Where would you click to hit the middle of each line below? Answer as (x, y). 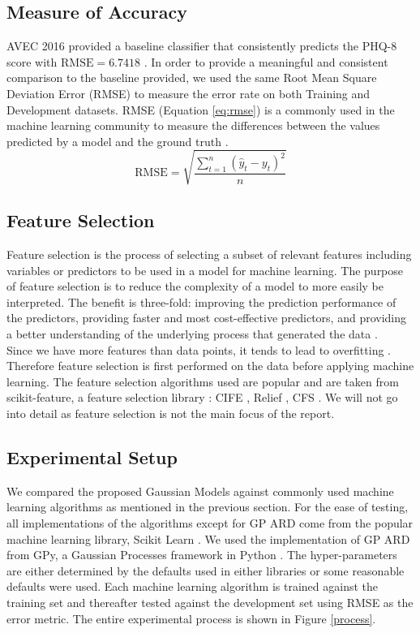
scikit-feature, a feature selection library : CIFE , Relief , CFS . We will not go (202, 397)
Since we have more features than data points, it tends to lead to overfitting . (199, 349)
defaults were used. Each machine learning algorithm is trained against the (192, 586)
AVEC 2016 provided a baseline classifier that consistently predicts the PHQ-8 (202, 46)
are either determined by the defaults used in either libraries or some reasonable (206, 570)
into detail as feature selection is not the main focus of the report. (171, 413)
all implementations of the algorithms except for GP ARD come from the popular (210, 523)
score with (32, 61)
